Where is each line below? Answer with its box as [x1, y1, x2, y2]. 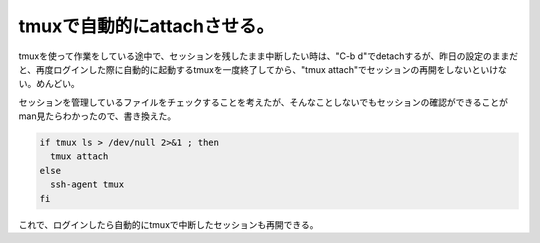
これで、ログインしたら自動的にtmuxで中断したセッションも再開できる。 [18, 218, 319, 230]
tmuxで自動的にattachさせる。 [18, 15, 275, 37]
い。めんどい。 [18, 78, 80, 90]
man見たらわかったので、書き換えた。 [18, 110, 177, 122]
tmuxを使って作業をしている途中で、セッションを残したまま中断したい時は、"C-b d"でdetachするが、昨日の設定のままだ [18, 50, 519, 62]
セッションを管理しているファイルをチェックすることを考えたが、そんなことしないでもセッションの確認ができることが [18, 96, 509, 108]
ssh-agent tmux [50, 179, 125, 190]
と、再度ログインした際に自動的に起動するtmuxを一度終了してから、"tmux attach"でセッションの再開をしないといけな [18, 63, 507, 75]
